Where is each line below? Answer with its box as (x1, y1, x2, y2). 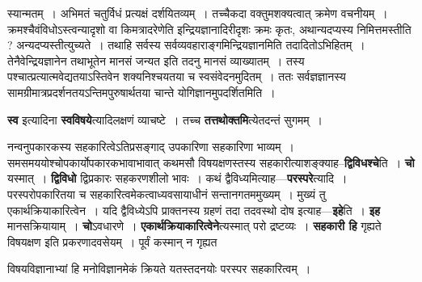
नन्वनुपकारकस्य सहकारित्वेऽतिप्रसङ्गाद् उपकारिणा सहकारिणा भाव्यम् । (7, 138, 294, 155)
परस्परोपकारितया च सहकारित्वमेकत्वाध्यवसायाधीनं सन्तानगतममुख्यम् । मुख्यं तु (7, 185, 326, 202)
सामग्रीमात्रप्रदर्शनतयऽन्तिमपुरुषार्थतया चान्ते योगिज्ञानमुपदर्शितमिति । (7, 83, 276, 100)
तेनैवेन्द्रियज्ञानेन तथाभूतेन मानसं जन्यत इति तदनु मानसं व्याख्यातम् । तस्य (7, 52, 305, 69)
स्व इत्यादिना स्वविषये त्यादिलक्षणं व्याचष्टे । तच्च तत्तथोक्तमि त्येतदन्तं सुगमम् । (7, 111, 323, 128)
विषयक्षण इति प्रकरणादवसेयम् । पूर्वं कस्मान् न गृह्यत (7, 233, 217, 250)
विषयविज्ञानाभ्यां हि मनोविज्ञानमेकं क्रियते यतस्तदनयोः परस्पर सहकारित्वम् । (7, 260, 311, 277)
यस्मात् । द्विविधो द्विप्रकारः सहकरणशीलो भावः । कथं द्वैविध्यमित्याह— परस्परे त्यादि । (7, 170, 348, 187)
